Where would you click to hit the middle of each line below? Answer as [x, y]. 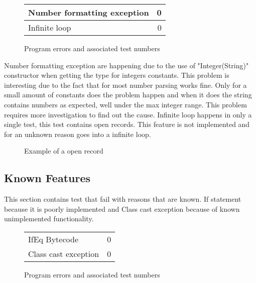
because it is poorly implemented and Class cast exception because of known [122, 208]
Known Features [47, 178]
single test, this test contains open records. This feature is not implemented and [127, 124]
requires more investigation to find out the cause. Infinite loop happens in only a [128, 114]
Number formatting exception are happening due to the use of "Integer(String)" [126, 65]
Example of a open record [64, 151]
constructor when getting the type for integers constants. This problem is [117, 75]
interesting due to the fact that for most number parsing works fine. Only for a [125, 85]
